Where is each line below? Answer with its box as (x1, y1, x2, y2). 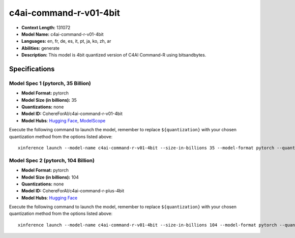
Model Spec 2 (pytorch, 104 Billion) (9, 157, 95, 164)
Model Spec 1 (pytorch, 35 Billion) (9, 80, 91, 87)
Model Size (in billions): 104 (21, 174, 79, 180)
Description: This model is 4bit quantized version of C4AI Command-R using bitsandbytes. (21, 52, 206, 58)
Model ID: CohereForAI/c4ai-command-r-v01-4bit (21, 111, 123, 117)
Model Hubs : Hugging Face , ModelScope (21, 118, 106, 123)
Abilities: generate (21, 45, 60, 51)
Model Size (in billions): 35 (21, 97, 77, 103)
